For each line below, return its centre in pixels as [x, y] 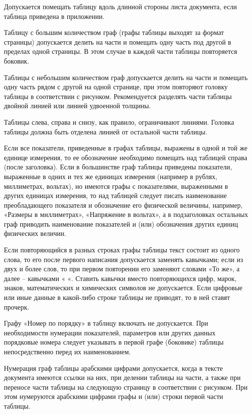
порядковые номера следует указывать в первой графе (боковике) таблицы [114, 342]
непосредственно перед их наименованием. [67, 351]
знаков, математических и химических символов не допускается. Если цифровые [123, 288]
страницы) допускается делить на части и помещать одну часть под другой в [118, 41]
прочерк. [17, 306]
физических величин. [35, 233]
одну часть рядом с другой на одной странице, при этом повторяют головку [116, 87]
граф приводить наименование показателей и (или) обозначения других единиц [121, 224]
